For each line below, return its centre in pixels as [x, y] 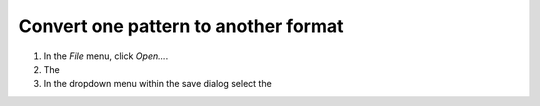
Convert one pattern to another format [181, 26]
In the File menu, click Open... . [106, 56]
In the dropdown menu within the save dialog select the [157, 84]
